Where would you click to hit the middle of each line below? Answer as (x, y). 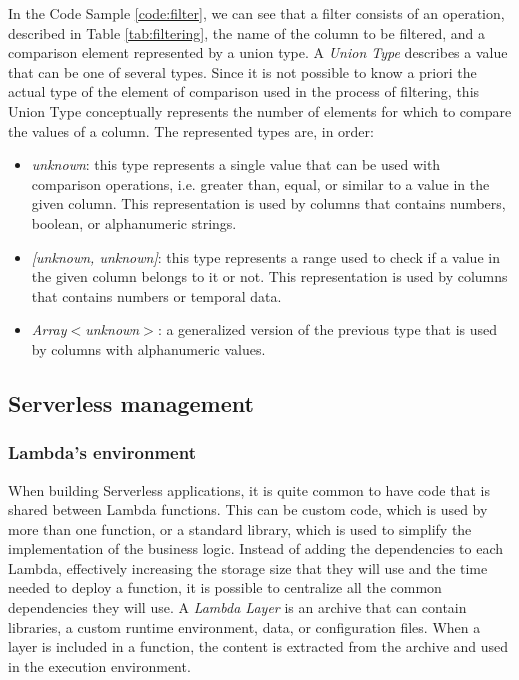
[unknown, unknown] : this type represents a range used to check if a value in (265, 256)
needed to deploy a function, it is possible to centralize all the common (225, 587)
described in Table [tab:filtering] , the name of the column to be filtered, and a (247, 32)
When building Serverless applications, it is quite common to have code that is (249, 489)
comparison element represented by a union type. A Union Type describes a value (258, 52)
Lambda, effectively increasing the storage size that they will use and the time (248, 567)
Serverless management (131, 402)
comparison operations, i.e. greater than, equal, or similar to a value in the (260, 183)
